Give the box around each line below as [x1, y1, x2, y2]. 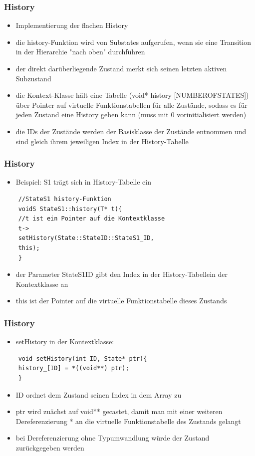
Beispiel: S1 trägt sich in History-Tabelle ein [15, 177, 151, 187]
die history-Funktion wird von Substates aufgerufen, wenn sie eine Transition [15, 36, 252, 47]
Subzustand [15, 73, 51, 83]
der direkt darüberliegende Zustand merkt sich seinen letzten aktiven [15, 63, 227, 73]
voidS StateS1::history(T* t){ [18, 205, 122, 213]
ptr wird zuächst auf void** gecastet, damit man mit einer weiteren [15, 406, 223, 417]
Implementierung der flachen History [15, 20, 128, 30]
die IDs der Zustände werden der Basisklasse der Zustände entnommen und [15, 126, 247, 136]
